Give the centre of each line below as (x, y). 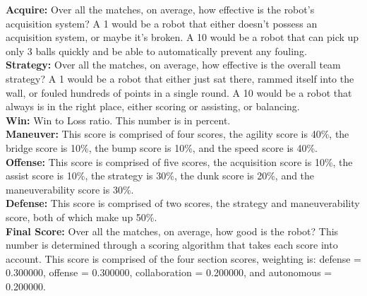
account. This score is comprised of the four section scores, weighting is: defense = (183, 258)
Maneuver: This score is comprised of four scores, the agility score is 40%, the (178, 134)
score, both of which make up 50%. (82, 217)
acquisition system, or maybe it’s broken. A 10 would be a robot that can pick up (182, 37)
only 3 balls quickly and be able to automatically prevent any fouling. (156, 51)
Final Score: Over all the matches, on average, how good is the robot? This (172, 231)
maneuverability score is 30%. (70, 189)
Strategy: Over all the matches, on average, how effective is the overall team (173, 65)
